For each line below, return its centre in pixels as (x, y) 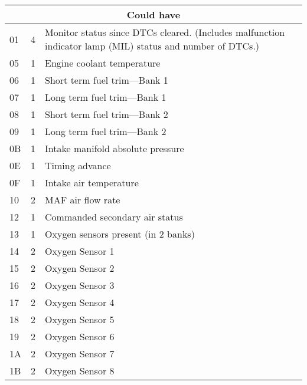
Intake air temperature (92, 182)
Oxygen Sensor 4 (80, 302)
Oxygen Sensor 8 (80, 371)
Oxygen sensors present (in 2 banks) (120, 234)
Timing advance (78, 165)
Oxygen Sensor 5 (80, 319)
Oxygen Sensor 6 (80, 336)
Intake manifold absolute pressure (115, 148)
